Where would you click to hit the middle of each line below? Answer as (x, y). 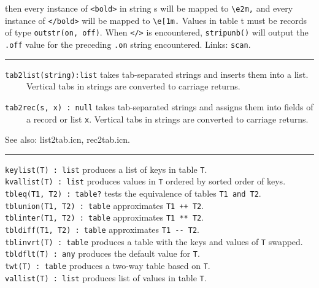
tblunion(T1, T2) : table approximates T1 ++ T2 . (105, 205)
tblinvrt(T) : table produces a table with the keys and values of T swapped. (154, 241)
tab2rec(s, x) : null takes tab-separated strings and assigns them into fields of (159, 106)
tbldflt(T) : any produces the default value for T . (102, 253)
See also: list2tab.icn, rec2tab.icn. (67, 139)
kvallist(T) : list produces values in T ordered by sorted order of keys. (145, 181)
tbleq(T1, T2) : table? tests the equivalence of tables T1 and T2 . (133, 193)
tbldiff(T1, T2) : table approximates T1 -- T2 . (102, 229)
